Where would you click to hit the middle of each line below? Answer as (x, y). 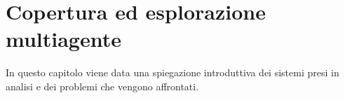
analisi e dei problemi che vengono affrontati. (102, 86)
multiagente (63, 39)
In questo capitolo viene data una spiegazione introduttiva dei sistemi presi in (172, 72)
